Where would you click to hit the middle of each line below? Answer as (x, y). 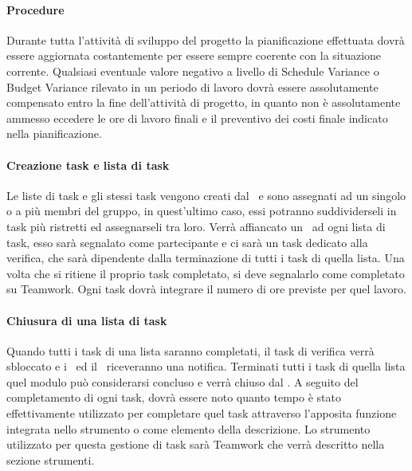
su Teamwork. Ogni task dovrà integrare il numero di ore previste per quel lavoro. (206, 289)
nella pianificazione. (54, 133)
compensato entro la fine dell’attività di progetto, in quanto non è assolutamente (204, 102)
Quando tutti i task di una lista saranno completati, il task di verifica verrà (190, 350)
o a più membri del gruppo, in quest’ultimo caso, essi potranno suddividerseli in (202, 211)
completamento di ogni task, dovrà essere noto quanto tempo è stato (174, 397)
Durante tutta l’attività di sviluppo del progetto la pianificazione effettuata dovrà (206, 39)
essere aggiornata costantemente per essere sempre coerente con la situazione (194, 55)
